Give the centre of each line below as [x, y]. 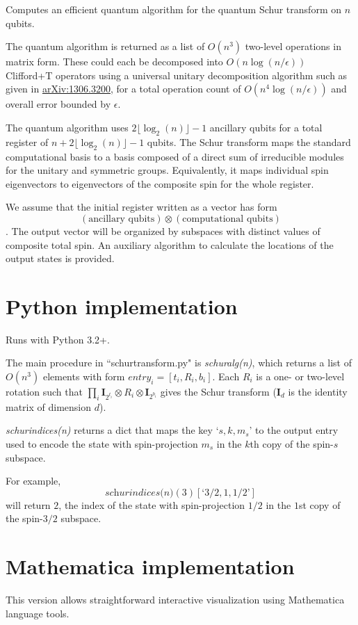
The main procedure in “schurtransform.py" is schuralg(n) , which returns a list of [179, 363]
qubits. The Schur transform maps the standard [249, 141]
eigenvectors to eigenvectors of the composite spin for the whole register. [160, 183]
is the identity [318, 392]
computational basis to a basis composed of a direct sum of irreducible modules [175, 156]
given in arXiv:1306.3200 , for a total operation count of [123, 89]
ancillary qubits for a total [266, 127]
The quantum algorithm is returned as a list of [105, 46]
